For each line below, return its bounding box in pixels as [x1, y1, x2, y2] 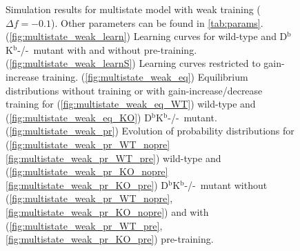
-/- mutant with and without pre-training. [17, 42, 197, 57]
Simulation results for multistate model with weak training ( [6, 2, 261, 16]
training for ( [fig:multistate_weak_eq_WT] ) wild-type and [6, 97, 256, 111]
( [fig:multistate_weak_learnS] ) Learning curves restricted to [6, 56, 261, 70]
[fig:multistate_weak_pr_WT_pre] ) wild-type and [6, 150, 221, 165]
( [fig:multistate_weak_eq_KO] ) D [6, 110, 152, 124]
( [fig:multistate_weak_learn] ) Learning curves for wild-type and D [6, 29, 288, 43]
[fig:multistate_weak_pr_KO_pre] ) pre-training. [6, 232, 214, 246]
